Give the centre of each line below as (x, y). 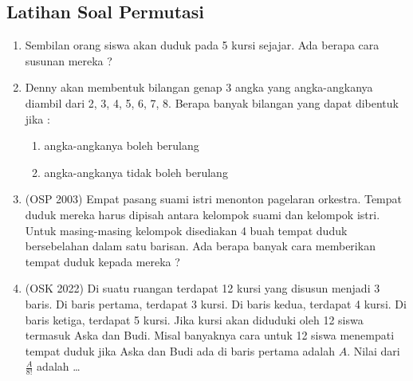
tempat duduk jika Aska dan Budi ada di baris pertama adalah (180, 350)
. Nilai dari (374, 350)
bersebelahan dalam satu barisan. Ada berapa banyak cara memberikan (200, 246)
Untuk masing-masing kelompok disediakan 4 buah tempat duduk (186, 230)
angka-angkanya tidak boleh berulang (136, 172)
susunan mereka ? (69, 60)
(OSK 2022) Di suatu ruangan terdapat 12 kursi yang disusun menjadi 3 (203, 288)
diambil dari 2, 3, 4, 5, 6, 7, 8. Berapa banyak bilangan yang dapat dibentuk (212, 102)
